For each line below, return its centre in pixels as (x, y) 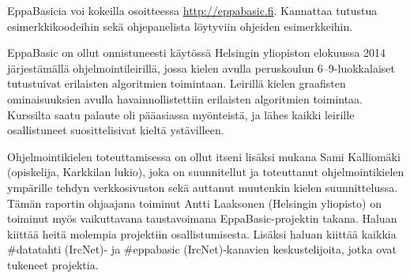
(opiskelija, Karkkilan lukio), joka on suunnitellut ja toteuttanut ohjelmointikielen (206, 172)
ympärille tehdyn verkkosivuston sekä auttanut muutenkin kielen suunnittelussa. (203, 187)
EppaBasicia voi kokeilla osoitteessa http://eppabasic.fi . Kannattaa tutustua (192, 10)
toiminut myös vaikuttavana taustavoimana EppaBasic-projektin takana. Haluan (202, 218)
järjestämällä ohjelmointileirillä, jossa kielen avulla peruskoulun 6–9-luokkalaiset (201, 68)
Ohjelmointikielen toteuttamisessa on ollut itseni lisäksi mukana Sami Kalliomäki (204, 156)
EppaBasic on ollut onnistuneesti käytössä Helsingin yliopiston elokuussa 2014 (197, 53)
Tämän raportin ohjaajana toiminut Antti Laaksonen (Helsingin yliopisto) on (194, 203)
